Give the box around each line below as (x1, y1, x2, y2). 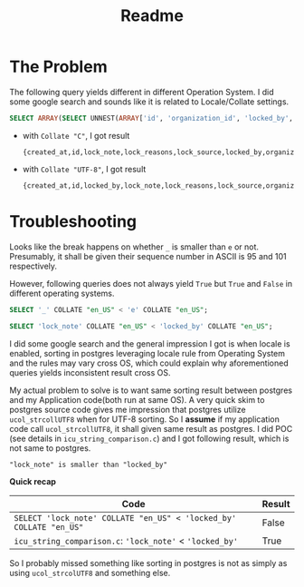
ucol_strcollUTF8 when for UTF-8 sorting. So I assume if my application (9, 414, 280, 425)
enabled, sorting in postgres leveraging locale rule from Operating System (9, 347, 286, 358)
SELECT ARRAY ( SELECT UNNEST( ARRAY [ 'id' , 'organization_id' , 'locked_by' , (9, 113, 294, 122)
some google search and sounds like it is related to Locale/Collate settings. (9, 96, 290, 107)
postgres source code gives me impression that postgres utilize (9, 404, 246, 415)
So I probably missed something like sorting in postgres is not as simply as (9, 557, 288, 568)
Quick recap (9, 475, 57, 486)
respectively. (9, 260, 57, 271)
